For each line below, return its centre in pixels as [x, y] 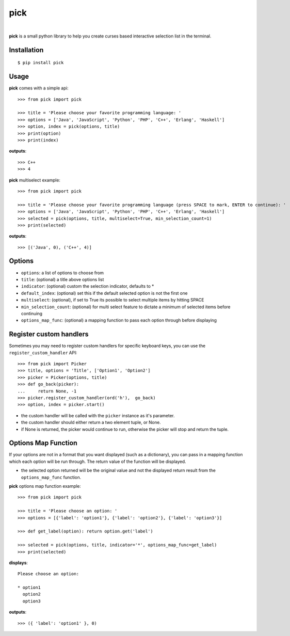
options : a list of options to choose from [63, 273]
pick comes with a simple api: [39, 88]
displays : [18, 563]
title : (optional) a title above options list [63, 279]
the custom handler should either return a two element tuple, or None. [91, 423]
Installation [26, 50]
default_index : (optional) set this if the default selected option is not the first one [104, 293]
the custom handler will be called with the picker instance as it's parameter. [98, 415]
